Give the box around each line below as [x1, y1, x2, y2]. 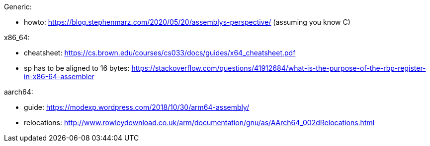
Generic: [4, 2, 32, 11]
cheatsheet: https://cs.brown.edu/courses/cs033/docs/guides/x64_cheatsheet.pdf [24, 49, 296, 57]
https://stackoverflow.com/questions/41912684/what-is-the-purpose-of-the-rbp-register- [131, 64, 426, 72]
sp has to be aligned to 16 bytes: [24, 64, 130, 72]
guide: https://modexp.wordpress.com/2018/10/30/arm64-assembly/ [24, 103, 250, 111]
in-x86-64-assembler [24, 72, 94, 81]
